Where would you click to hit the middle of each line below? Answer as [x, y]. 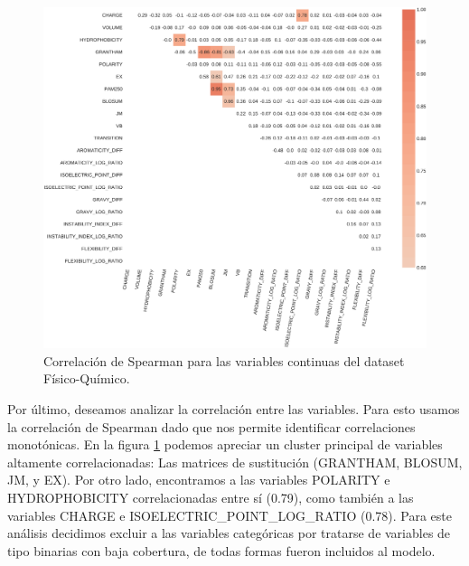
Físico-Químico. [87, 378]
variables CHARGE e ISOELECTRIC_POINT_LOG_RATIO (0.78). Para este [230, 515]
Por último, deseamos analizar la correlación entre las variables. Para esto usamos [234, 408]
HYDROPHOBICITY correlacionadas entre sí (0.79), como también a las [211, 497]
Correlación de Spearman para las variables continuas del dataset [224, 360]
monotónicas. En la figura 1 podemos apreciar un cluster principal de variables [225, 444]
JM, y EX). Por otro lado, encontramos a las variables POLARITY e [199, 480]
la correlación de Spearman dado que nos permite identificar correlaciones [211, 426]
